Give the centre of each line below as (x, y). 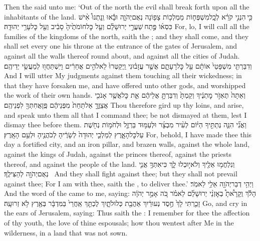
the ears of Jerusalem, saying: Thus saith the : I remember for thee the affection (127, 213)
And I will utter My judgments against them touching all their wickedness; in (123, 75)
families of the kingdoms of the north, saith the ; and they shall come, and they (126, 36)
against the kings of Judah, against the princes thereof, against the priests (118, 154)
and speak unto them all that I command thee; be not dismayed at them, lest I (125, 114)
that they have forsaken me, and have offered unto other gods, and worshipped (125, 85)
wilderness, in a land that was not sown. (66, 232)
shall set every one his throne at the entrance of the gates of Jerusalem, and (121, 46)
